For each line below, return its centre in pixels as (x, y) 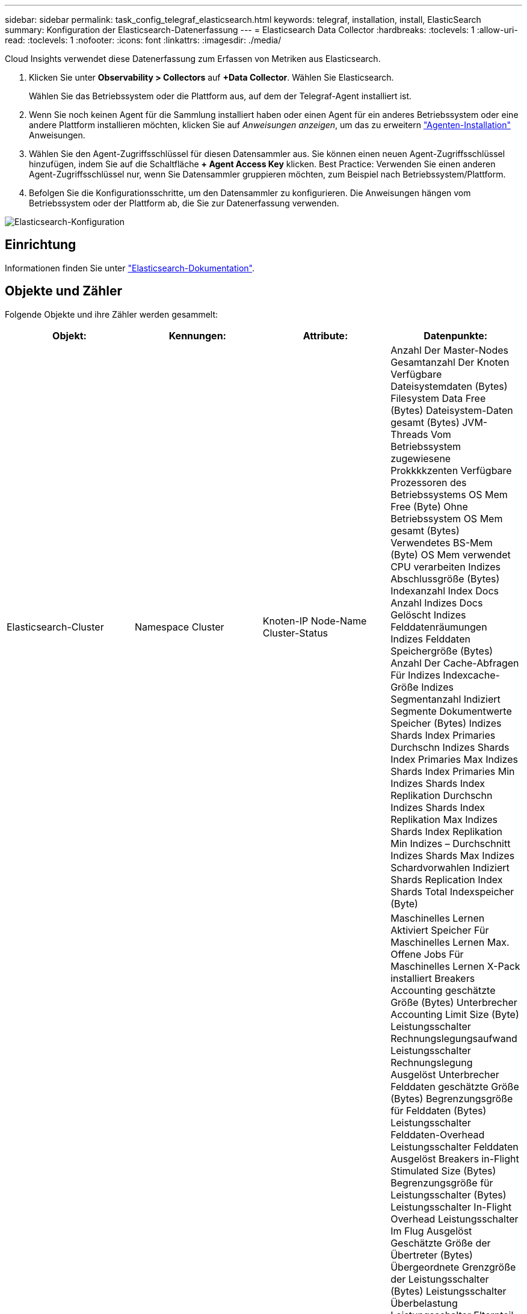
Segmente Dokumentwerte (451, 711)
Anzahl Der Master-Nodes (449, 350)
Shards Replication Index (447, 879)
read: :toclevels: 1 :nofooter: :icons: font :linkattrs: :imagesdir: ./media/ (143, 40)
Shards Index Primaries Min (453, 771)
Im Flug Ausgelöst (431, 1231)
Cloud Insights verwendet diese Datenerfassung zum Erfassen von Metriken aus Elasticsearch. (193, 59)
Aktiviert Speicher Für (440, 930)
